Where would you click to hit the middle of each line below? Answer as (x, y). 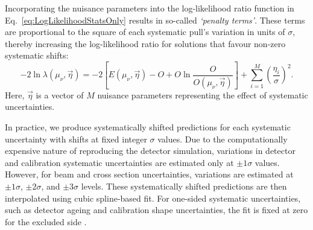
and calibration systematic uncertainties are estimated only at (119, 162)
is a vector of (60, 94)
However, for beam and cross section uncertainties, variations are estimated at (149, 174)
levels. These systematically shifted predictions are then (184, 186)
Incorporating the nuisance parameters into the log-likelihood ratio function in (150, 8)
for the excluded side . (46, 221)
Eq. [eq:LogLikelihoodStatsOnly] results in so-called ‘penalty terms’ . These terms (155, 20)
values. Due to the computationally (223, 139)
